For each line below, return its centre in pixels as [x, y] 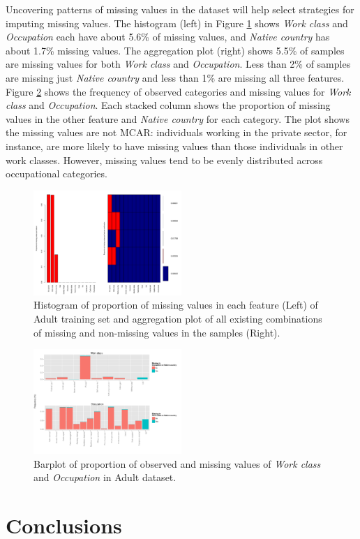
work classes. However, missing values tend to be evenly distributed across [164, 160]
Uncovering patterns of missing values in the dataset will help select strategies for [180, 9]
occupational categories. [57, 173]
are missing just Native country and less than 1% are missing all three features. [175, 77]
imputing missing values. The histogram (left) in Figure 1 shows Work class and [177, 23]
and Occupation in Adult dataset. [105, 477]
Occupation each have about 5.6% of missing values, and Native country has [168, 37]
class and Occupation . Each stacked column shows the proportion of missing [168, 105]
